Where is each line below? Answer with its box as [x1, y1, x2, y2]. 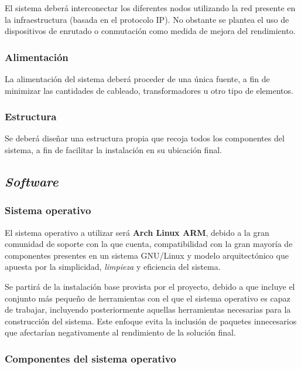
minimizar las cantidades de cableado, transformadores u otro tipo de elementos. [5, 84, 293, 96]
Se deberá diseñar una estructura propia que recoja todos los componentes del [5, 132, 285, 144]
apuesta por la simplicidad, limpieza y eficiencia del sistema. [5, 260, 221, 273]
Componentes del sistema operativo [5, 351, 176, 365]
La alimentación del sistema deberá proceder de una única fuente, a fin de [5, 73, 270, 84]
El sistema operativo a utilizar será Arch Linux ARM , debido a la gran [5, 226, 269, 238]
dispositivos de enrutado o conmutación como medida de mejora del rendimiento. [5, 25, 296, 37]
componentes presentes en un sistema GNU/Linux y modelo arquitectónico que [5, 249, 289, 261]
